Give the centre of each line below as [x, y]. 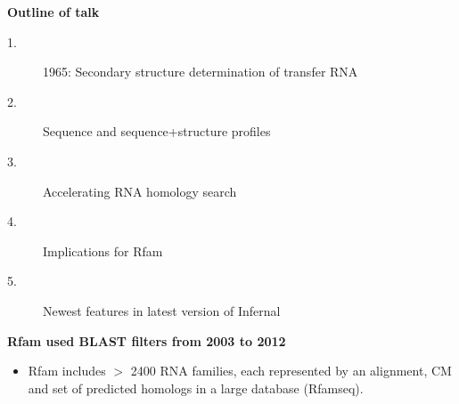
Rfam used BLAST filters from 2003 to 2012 [147, 340]
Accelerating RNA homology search [140, 191]
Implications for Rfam [103, 250]
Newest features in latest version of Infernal [162, 310]
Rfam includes [67, 371]
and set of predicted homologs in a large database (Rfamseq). [196, 388]
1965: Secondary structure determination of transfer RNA [201, 72]
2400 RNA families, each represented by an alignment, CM [291, 371]
